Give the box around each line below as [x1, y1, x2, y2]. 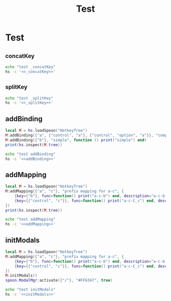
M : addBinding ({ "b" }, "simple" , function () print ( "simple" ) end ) [5, 137, 147, 143]
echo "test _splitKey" [5, 96, 53, 101]
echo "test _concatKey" [5, 64, 56, 70]
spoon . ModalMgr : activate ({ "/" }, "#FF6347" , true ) [5, 278, 113, 283]
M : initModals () [5, 273, 38, 279]
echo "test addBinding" [5, 151, 56, 156]
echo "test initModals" [5, 287, 56, 292]
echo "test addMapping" [5, 217, 56, 222]
